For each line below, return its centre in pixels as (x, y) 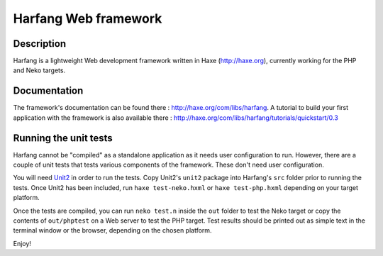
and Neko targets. (39, 70)
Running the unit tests (63, 138)
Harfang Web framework (88, 18)
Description (40, 44)
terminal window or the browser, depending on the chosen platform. (112, 230)
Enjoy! (22, 243)
